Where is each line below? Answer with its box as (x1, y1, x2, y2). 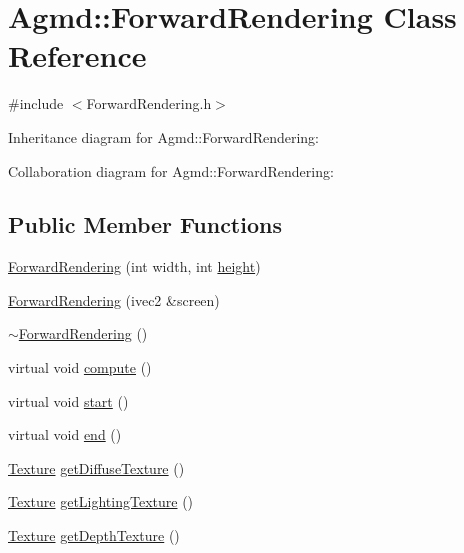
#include (8, 93, 64, 114)
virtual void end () (8, 424, 122, 445)
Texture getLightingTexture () (8, 491, 194, 512)
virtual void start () (8, 390, 129, 411)
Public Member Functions (8, 209, 282, 240)
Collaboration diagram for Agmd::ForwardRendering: (8, 160, 334, 181)
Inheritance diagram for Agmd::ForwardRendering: (8, 126, 320, 147)
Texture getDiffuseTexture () (8, 457, 185, 478)
